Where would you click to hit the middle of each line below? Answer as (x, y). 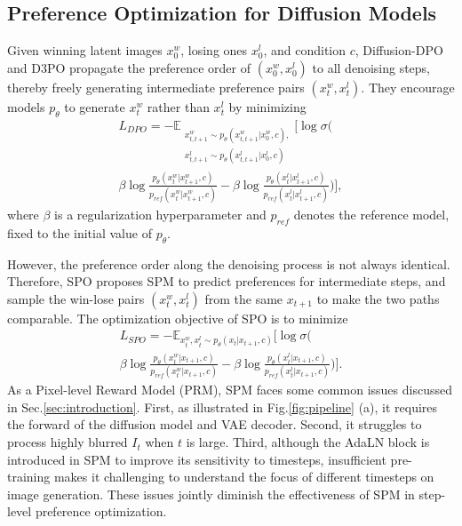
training (29, 477)
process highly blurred (68, 442)
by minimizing (267, 106)
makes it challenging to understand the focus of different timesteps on (244, 477)
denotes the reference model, (371, 214)
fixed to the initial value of (80, 232)
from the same (244, 298)
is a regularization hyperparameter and (160, 214)
